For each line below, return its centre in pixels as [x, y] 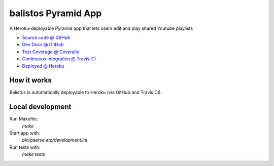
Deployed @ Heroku [43, 66]
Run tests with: [25, 147]
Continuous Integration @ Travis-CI [59, 59]
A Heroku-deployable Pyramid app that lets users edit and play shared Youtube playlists [101, 28]
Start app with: [25, 133]
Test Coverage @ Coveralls [50, 52]
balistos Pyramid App [56, 13]
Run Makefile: [24, 119]
